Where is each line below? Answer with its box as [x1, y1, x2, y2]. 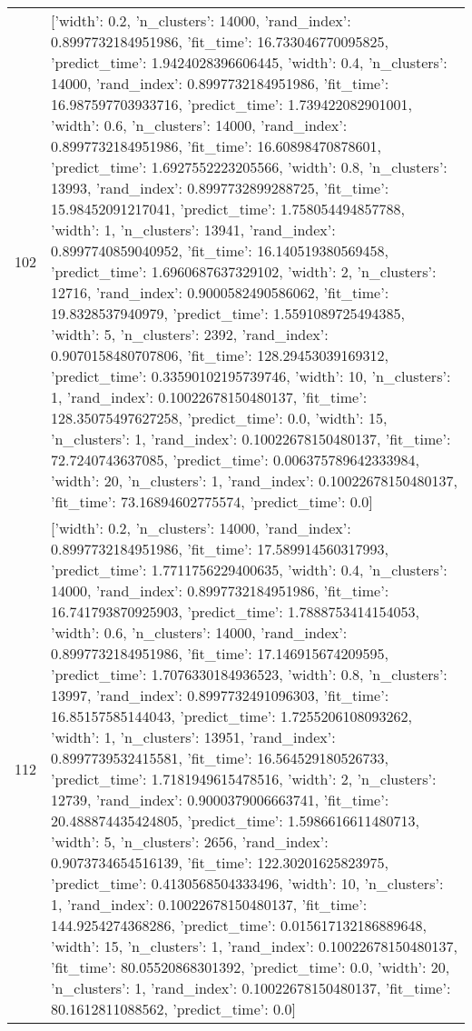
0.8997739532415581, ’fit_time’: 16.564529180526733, [51, 747, 389, 768]
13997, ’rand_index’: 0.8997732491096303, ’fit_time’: [51, 685, 389, 706]
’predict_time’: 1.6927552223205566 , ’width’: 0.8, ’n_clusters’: [51, 156, 447, 177]
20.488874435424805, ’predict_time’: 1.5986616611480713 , [51, 810, 419, 831]
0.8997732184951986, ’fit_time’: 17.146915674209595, [51, 643, 389, 664]
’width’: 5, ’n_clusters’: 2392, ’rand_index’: [51, 324, 329, 345]
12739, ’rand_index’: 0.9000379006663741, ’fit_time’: [51, 789, 389, 810]
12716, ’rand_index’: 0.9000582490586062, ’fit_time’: [51, 282, 389, 303]
